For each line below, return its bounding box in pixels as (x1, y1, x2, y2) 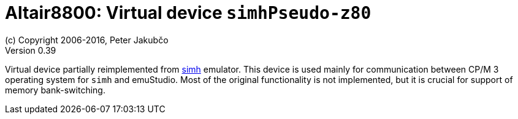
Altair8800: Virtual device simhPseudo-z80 (5, 2, 371, 23)
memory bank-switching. (5, 84, 105, 95)
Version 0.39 (5, 45, 56, 56)
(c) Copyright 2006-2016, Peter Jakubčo (5, 34, 169, 45)
